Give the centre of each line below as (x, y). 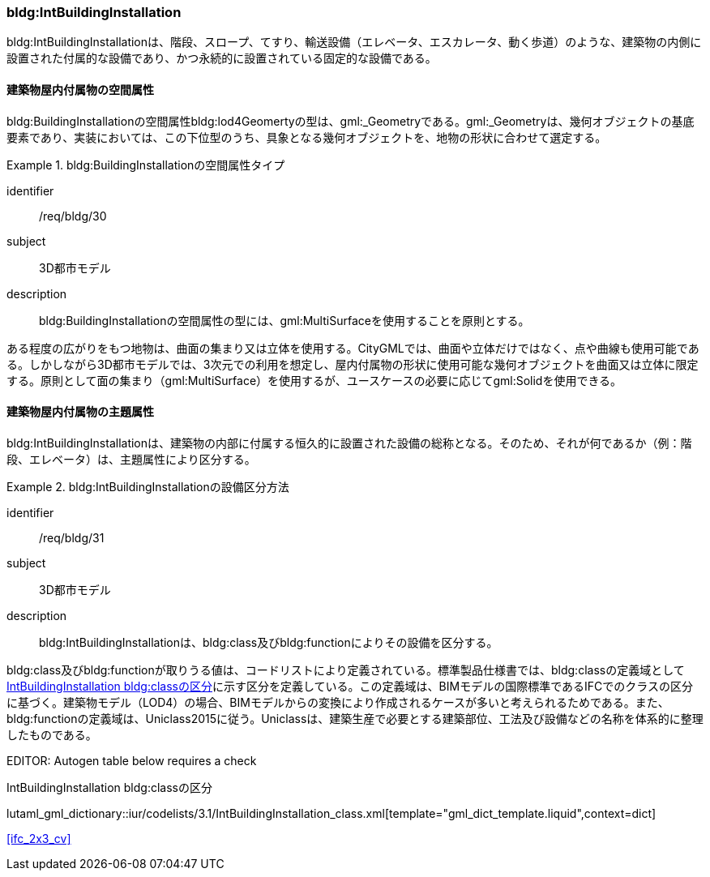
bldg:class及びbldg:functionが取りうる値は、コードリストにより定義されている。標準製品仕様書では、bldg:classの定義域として (346, 670)
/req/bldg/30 (73, 216)
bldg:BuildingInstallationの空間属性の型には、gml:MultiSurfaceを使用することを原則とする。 (284, 320)
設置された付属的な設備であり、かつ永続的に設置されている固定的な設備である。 (222, 58)
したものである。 (52, 734)
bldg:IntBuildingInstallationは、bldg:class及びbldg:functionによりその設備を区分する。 (269, 642)
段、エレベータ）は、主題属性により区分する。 (131, 459)
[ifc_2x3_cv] (39, 838)
